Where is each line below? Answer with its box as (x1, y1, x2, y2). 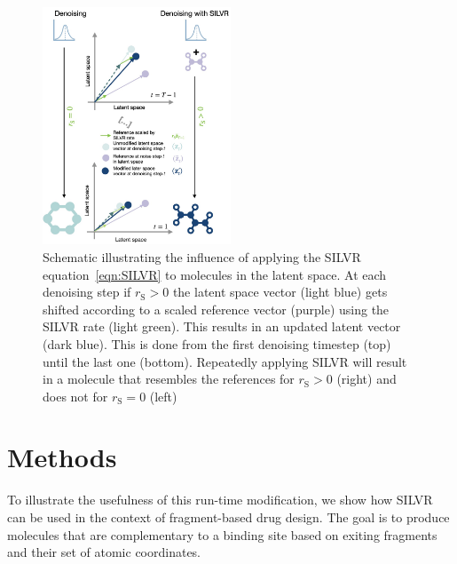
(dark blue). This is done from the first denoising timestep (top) (43, 334, 391, 353)
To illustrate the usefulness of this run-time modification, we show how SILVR (7, 490, 433, 509)
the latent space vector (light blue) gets (172, 282, 388, 301)
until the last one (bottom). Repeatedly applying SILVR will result (43, 352, 407, 370)
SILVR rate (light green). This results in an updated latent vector (43, 317, 401, 336)
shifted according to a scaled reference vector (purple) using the (43, 299, 390, 318)
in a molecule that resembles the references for (43, 369, 295, 388)
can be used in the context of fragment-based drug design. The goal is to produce (7, 508, 450, 526)
